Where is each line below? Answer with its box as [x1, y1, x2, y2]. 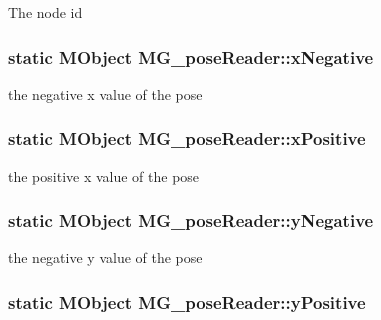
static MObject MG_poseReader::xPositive [8, 126, 366, 151]
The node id [8, 2, 83, 22]
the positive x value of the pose [8, 165, 200, 186]
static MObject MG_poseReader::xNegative [8, 44, 374, 69]
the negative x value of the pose [8, 83, 203, 104]
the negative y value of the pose [8, 247, 203, 268]
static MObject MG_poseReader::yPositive [8, 289, 366, 314]
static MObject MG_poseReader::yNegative [8, 208, 374, 233]
